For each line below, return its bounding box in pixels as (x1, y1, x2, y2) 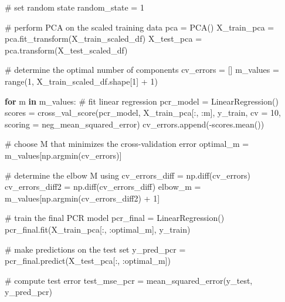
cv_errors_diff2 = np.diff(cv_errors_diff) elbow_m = (5, 180, 201, 193)
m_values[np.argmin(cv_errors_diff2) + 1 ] (5, 192, 160, 204)
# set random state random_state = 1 (5, 1, 144, 13)
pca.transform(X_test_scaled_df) (5, 43, 128, 56)
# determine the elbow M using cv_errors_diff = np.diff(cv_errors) (5, 169, 250, 181)
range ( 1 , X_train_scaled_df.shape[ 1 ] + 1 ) (5, 75, 158, 87)
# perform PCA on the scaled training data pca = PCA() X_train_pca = (5, 21, 274, 33)
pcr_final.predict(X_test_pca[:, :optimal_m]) (5, 254, 171, 267)
